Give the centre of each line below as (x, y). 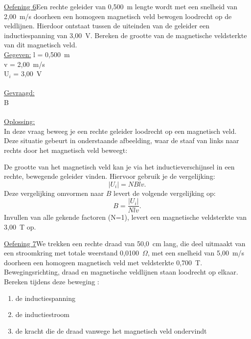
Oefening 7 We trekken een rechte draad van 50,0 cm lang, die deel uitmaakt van (125, 243)
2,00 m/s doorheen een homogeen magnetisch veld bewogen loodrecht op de (118, 16)
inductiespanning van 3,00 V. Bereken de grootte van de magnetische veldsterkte (125, 35)
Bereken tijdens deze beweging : (52, 281)
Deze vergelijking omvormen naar (54, 193)
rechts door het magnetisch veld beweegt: (66, 150)
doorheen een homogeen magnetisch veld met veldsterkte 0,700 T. (103, 262)
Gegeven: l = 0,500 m (37, 54)
